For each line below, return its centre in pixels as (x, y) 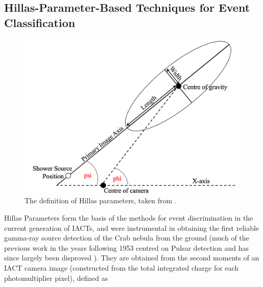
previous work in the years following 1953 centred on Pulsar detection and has (127, 247)
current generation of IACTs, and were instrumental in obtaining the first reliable (132, 228)
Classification (40, 22)
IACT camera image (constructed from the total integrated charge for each (122, 268)
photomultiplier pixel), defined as (56, 278)
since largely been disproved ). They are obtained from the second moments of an (132, 258)
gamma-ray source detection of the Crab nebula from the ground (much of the (127, 238)
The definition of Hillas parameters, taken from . (101, 200)
